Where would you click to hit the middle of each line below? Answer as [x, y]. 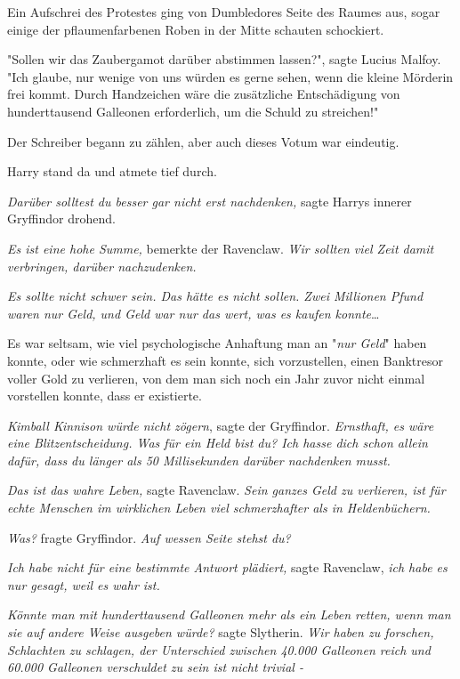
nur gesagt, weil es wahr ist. [84, 584]
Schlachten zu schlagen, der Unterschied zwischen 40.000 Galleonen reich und [219, 649]
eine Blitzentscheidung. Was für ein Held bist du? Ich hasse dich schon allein [218, 443]
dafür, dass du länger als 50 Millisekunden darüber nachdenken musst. [199, 460]
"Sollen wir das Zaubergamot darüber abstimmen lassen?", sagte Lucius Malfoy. [224, 59]
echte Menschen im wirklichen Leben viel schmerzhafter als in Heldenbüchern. [219, 508]
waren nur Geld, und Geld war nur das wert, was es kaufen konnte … [194, 313]
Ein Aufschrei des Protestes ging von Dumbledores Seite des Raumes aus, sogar [224, 12]
